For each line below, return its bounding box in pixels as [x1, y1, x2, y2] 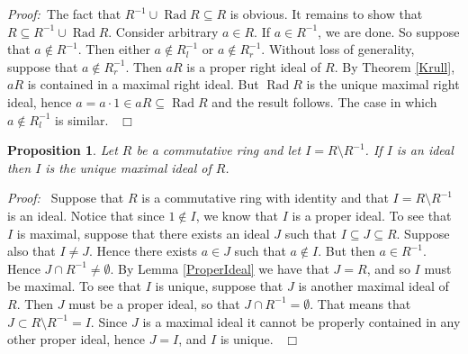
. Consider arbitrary [108, 22, 219, 41]
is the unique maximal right [306, 75, 460, 94]
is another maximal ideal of [298, 277, 449, 295]
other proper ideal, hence [7, 330, 145, 349]
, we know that [195, 205, 279, 224]
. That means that [310, 294, 411, 313]
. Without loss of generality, [261, 40, 415, 59]
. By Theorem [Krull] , [334, 57, 455, 76]
